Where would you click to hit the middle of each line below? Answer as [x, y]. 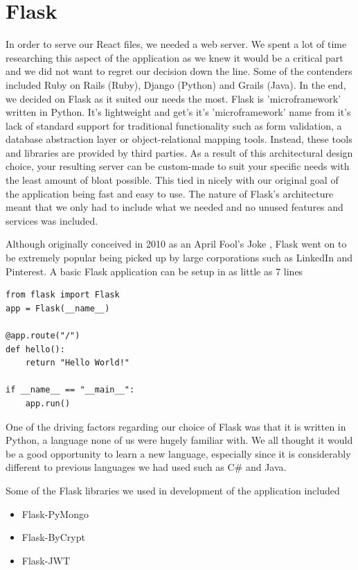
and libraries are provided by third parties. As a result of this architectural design [179, 152]
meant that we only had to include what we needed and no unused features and [174, 207]
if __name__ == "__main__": [70, 390]
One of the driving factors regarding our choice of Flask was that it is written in [176, 426]
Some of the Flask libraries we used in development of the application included [173, 490]
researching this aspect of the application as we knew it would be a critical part [174, 57]
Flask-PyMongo [55, 513]
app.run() [48, 403]
